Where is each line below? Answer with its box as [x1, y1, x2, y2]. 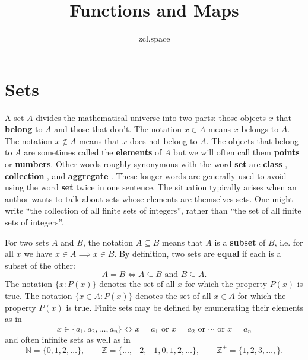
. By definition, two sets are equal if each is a [114, 247, 281, 260]
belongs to [241, 123, 279, 135]
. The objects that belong [206, 134, 299, 146]
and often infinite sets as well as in [5, 333, 131, 345]
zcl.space [138, 32, 170, 44]
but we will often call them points [173, 146, 300, 158]
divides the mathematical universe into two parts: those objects [36, 111, 266, 123]
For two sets [5, 235, 49, 248]
